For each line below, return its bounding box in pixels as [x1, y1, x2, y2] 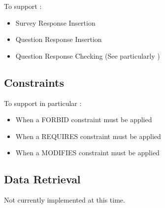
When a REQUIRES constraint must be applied [15, 131, 161, 141]
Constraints [4, 74, 64, 90]
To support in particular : [4, 98, 82, 108]
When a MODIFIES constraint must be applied [15, 147, 160, 158]
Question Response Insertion [15, 34, 102, 44]
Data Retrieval [4, 172, 81, 187]
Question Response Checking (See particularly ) [15, 50, 160, 61]
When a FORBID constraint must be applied [15, 114, 152, 125]
